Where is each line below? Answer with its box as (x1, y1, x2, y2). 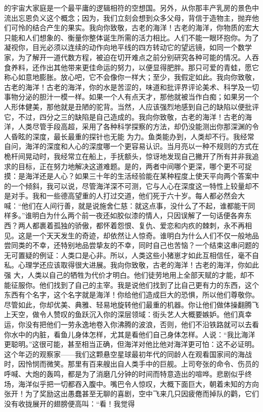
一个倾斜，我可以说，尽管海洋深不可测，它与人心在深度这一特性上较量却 (11, 180, 252, 191)
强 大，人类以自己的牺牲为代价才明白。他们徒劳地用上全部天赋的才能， (4, 270, 240, 280)
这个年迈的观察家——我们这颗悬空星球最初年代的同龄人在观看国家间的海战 (4, 348, 252, 359)
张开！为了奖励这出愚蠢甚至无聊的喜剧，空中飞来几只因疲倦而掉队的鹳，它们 (4, 388, 259, 399)
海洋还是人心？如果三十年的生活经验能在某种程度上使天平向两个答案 (25, 171, 252, 181)
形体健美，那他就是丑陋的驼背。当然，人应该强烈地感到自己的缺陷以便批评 (11, 101, 259, 112)
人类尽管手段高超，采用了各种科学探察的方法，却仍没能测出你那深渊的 (18, 121, 252, 132)
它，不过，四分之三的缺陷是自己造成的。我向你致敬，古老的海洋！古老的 (4, 111, 245, 122)
